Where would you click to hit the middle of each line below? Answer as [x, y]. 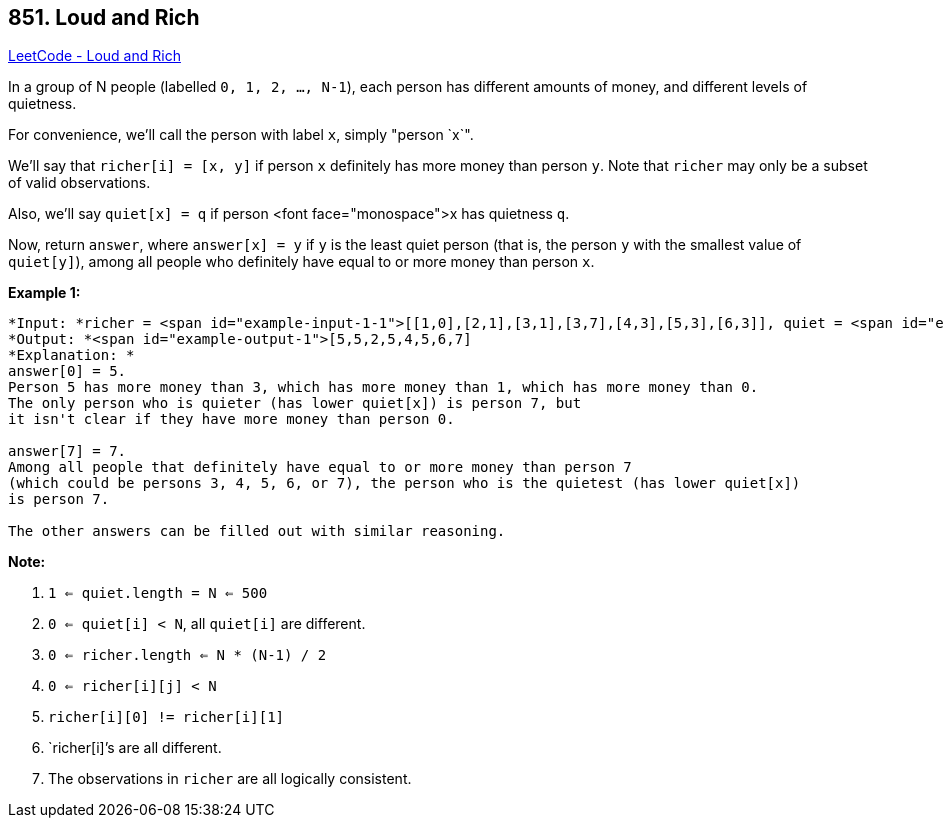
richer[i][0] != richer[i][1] [166, 717]
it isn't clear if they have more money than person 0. [231, 419]
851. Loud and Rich [104, 17]
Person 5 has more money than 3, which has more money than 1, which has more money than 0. [383, 387]
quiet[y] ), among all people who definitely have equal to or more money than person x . [301, 262]
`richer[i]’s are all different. [135, 748]
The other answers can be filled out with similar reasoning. [257, 531]
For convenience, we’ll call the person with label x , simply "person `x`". [241, 135]
